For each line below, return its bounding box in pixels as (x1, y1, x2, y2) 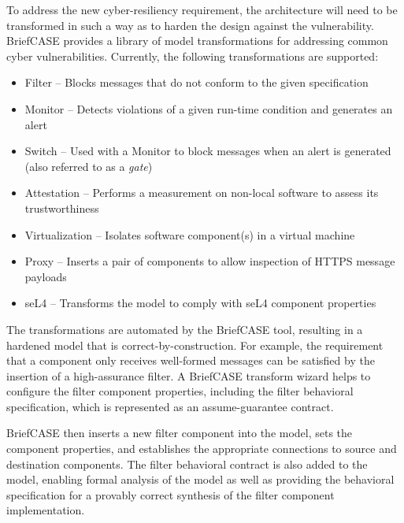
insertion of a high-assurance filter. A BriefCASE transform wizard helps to (6, 367, 371, 384)
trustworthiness (24, 199, 99, 216)
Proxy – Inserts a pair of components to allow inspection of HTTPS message (24, 253, 395, 269)
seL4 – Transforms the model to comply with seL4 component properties (24, 295, 376, 311)
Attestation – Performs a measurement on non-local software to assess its (24, 184, 379, 201)
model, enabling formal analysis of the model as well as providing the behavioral (6, 471, 395, 488)
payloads (24, 268, 67, 284)
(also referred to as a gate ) (24, 158, 153, 174)
